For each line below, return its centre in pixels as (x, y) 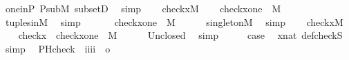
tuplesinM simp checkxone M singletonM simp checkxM (174, 21)
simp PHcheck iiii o (58, 48)
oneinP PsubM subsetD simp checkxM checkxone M (143, 8)
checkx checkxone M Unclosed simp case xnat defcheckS (180, 35)
